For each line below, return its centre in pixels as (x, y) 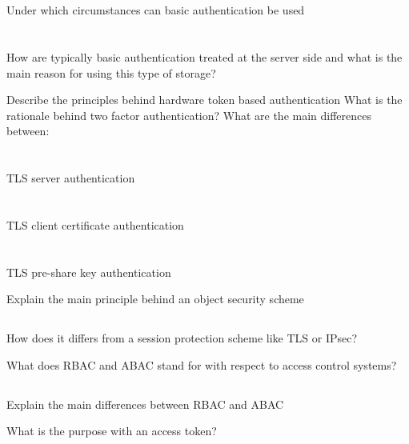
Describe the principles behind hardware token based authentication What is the (204, 100)
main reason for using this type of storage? (111, 72)
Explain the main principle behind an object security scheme (155, 299)
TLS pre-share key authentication (89, 272)
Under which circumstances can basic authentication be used (156, 10)
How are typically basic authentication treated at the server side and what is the (204, 56)
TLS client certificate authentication (95, 224)
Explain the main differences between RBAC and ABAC (145, 404)
